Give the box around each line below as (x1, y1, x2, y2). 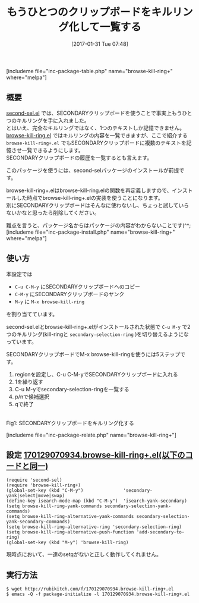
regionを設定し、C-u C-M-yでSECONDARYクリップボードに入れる (14, 370, 178, 378)
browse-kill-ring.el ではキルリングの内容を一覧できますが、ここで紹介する (6, 131, 188, 139)
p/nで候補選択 (14, 393, 49, 400)
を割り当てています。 (6, 310, 58, 318)
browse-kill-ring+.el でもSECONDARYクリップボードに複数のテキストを (6, 139, 187, 146)
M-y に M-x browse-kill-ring (14, 298, 85, 305)
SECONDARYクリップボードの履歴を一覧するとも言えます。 (6, 154, 153, 161)
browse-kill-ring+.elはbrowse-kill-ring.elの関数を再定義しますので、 (6, 187, 172, 194)
